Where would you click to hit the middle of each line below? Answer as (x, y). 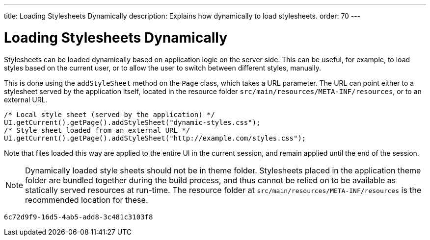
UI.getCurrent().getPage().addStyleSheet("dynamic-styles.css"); (132, 122)
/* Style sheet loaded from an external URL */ (97, 130)
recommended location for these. (87, 200)
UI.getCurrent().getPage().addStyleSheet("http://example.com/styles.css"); (155, 138)
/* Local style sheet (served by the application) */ (109, 114)
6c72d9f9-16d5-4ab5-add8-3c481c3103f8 (79, 217)
